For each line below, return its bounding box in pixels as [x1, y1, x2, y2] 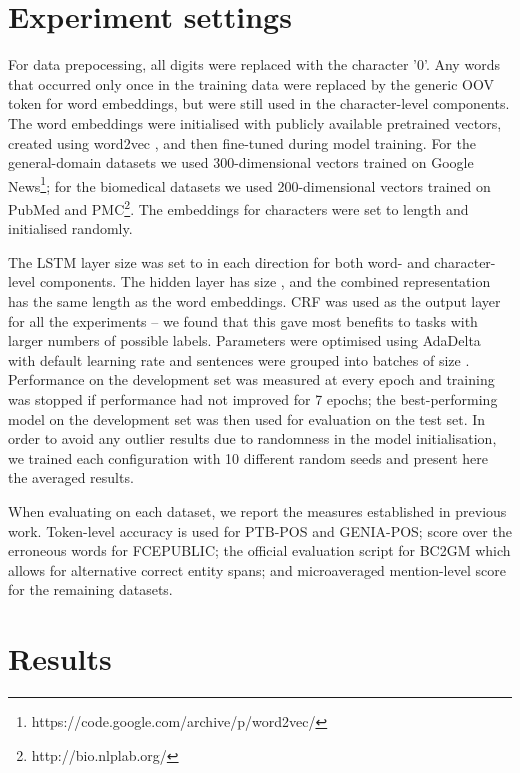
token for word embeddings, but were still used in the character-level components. [8, 93, 510, 114]
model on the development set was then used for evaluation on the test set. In [8, 408, 486, 429]
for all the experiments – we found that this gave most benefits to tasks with [8, 310, 478, 331]
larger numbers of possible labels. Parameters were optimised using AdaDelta [8, 330, 481, 351]
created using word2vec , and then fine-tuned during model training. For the [8, 132, 476, 153]
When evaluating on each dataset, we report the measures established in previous [8, 500, 507, 521]
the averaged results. [8, 467, 134, 488]
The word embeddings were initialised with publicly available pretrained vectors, [8, 112, 502, 133]
